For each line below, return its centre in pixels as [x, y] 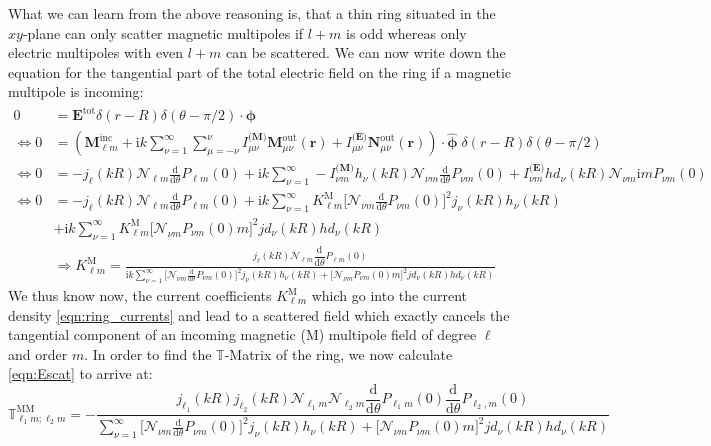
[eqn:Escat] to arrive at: [80, 373]
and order [38, 353]
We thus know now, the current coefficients [140, 295]
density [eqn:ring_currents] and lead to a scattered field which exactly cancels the [259, 314]
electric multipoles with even [96, 52]
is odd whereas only [406, 32]
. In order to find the [148, 353]
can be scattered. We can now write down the [366, 52]
